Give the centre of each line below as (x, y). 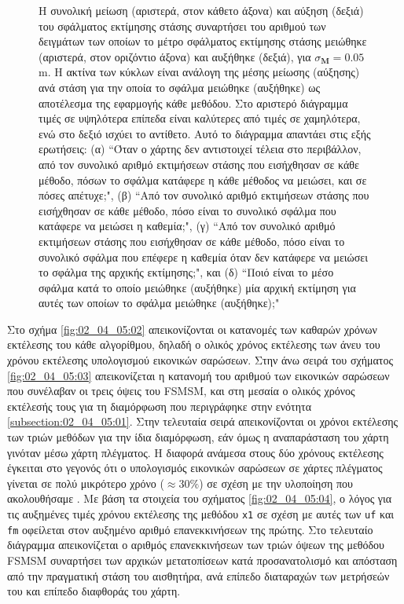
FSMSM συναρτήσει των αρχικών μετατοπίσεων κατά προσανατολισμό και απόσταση (202, 560)
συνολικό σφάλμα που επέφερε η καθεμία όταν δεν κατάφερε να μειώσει (203, 256)
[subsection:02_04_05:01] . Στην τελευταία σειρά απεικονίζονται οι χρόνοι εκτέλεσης (203, 421)
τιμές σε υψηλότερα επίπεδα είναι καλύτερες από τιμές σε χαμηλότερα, (200, 118)
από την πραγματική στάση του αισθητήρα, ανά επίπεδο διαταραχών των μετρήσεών (198, 575)
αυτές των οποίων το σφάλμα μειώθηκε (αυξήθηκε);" (159, 303)
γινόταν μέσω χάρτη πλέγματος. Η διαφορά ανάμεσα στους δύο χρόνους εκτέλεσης (195, 452)
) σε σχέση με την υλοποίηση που (276, 483)
